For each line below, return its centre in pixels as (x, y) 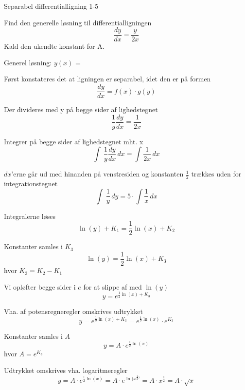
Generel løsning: (28, 62)
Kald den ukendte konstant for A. (54, 46)
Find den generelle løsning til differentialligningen (78, 22)
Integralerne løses (30, 216)
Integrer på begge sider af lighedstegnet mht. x (74, 141)
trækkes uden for (216, 174)
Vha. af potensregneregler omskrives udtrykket (73, 311)
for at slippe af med (113, 286)
